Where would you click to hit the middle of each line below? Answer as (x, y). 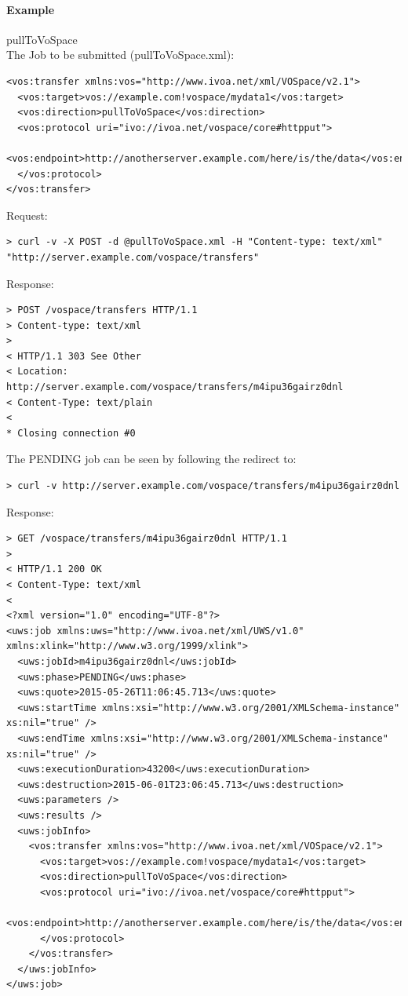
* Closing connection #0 (71, 433)
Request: (27, 215)
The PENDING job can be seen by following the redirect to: (151, 459)
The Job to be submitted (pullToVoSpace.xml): (120, 55)
